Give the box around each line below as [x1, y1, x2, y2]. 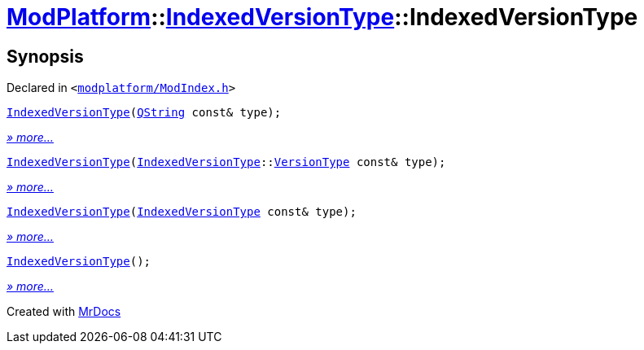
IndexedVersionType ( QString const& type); [7, 106, 282, 120]
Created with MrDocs [7, 304, 121, 319]
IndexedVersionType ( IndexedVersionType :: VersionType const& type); [7, 155, 446, 169]
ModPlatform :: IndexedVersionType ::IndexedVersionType [7, 3, 638, 31]
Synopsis [7, 46, 84, 67]
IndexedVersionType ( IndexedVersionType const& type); [7, 205, 357, 219]
